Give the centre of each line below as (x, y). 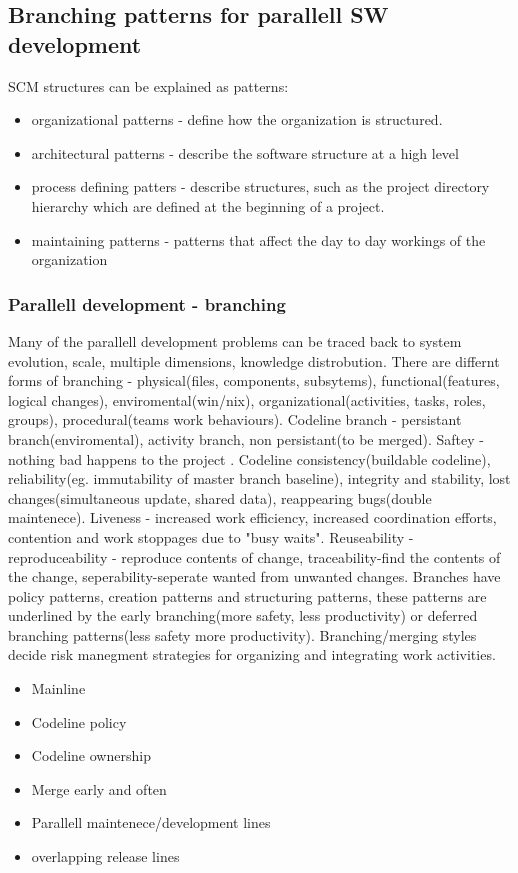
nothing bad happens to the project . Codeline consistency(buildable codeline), (249, 458)
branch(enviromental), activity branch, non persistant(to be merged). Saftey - (246, 438)
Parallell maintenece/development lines (151, 822)
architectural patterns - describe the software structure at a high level (245, 152)
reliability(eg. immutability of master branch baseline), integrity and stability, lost (259, 478)
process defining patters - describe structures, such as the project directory (260, 186)
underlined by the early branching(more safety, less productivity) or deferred (243, 615)
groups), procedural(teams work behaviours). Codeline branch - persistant (235, 419)
